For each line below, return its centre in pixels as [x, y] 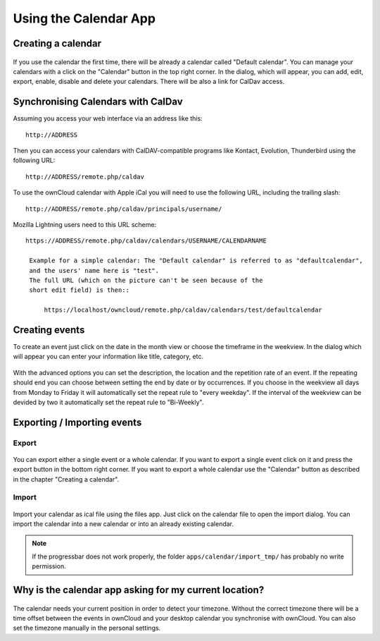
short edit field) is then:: [80, 290]
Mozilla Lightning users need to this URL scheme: [85, 224]
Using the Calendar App [84, 18]
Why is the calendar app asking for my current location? [139, 590]
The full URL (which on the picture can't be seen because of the [146, 280]
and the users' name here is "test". [94, 270]
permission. [49, 566]
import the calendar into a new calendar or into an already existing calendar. [123, 524]
